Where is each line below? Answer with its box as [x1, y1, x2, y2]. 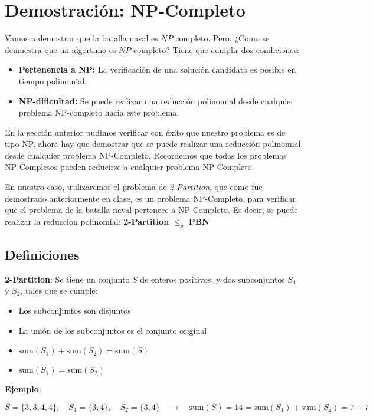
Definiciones [5, 245, 80, 264]
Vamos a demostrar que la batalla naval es [5, 32, 158, 44]
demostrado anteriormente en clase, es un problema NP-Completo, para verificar [5, 192, 296, 204]
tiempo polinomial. [18, 74, 87, 87]
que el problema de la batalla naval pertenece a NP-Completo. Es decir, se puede [5, 203, 298, 216]
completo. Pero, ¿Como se [175, 32, 270, 44]
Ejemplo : [5, 383, 41, 395]
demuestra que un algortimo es [5, 43, 116, 55]
